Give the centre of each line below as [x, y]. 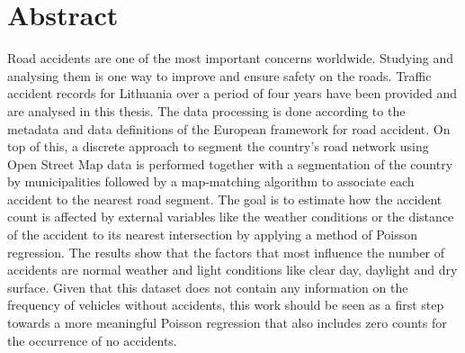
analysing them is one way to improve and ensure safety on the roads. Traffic [219, 75]
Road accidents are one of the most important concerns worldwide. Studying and [231, 58]
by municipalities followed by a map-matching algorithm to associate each [211, 181]
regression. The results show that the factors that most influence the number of [226, 252]
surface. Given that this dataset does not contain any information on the [208, 287]
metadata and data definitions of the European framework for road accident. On [229, 128]
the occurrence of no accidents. [92, 340]
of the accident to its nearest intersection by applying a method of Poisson [213, 235]
